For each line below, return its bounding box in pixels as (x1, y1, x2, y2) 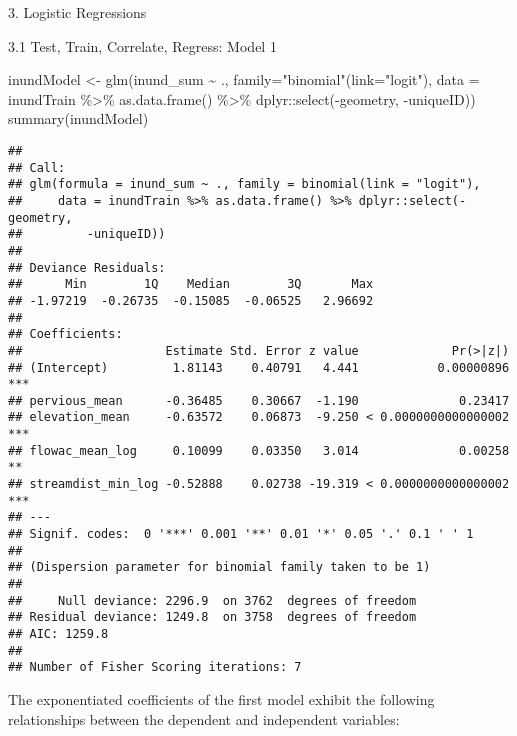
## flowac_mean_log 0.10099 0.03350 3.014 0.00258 (8, 443, 510, 458)
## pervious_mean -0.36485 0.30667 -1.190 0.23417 (8, 393, 510, 408)
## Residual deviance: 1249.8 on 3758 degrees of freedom (8, 610, 417, 625)
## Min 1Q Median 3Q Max (8, 277, 374, 292)
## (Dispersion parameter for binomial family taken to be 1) (8, 560, 431, 575)
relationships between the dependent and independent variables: (8, 708, 400, 729)
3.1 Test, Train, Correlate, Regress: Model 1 (8, 35, 277, 56)
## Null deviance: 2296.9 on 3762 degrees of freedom (8, 593, 417, 608)
